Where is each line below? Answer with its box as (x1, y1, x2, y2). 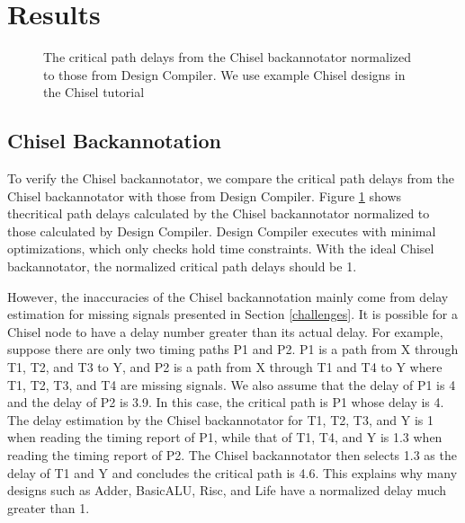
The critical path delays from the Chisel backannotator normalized (43, 48, 412, 66)
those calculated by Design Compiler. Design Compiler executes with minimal (7, 221, 436, 240)
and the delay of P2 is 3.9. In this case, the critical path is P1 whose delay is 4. (7, 393, 444, 412)
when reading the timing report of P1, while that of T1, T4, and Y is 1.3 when (7, 428, 443, 447)
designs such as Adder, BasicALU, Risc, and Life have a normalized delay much (7, 481, 447, 500)
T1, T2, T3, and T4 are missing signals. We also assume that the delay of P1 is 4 (7, 375, 456, 394)
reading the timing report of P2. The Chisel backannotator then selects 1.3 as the (7, 446, 457, 465)
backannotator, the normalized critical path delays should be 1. (7, 257, 357, 276)
